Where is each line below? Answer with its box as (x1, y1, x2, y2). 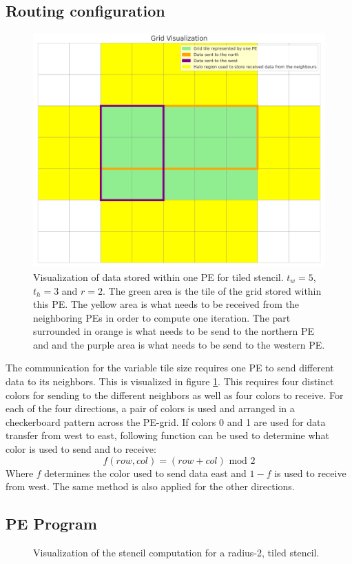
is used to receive (274, 465, 346, 480)
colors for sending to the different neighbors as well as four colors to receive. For (6, 387, 344, 402)
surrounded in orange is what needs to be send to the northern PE (33, 324, 315, 338)
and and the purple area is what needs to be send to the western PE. (33, 337, 325, 351)
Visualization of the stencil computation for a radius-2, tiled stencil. (33, 545, 320, 560)
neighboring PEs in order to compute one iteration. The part (33, 310, 291, 324)
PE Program (6, 513, 97, 534)
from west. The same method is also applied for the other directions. (6, 479, 295, 494)
